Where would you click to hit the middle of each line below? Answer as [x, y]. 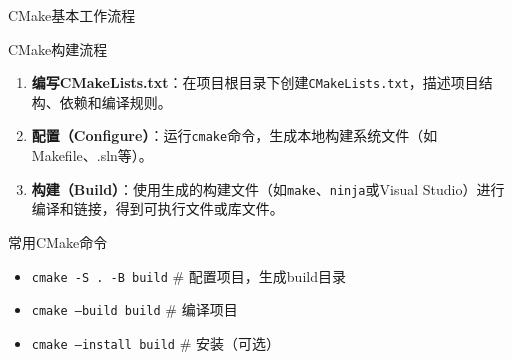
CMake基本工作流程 [72, 15]
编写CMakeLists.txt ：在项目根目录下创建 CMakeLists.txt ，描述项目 [255, 82]
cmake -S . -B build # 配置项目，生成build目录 [188, 275]
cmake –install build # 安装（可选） [155, 342]
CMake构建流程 [58, 48]
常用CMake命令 [58, 241]
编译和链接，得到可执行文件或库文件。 [157, 208]
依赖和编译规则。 [115, 101]
